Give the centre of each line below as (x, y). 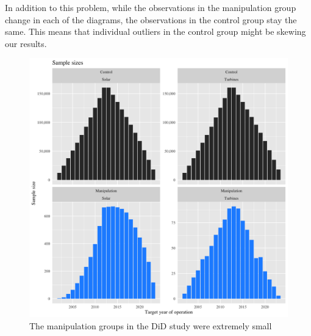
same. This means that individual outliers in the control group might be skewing (155, 31)
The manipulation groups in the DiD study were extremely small (151, 325)
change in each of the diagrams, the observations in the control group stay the (151, 19)
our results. (26, 43)
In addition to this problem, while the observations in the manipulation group (151, 7)
